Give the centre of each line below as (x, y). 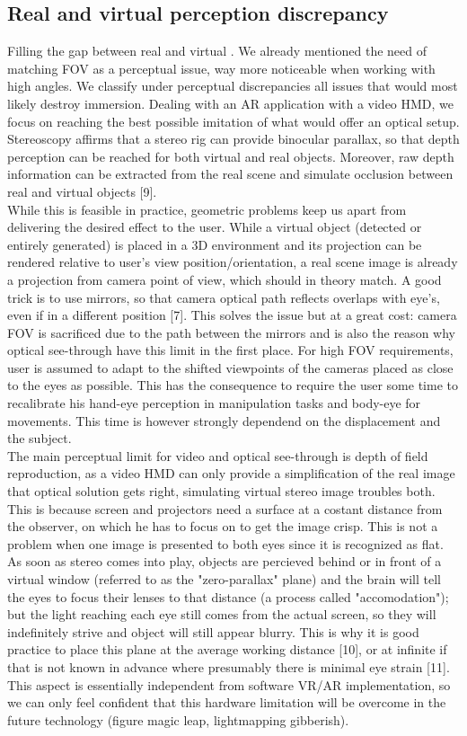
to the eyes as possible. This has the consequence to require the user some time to (233, 385)
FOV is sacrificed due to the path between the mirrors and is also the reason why (231, 332)
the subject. (40, 438)
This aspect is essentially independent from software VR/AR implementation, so (229, 684)
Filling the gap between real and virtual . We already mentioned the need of (217, 51)
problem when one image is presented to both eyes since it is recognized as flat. (225, 543)
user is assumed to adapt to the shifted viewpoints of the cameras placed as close (230, 367)
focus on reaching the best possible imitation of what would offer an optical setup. (233, 121)
